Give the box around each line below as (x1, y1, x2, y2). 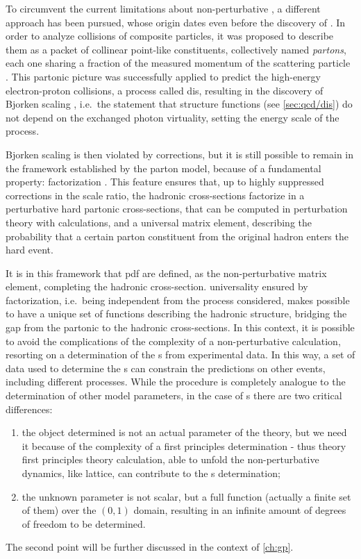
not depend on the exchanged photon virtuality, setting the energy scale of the (6, 110, 339, 124)
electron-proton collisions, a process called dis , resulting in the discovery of (6, 83, 324, 97)
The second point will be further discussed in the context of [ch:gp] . (6, 540, 294, 554)
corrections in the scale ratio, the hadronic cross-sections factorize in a (6, 187, 305, 202)
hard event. (6, 242, 53, 257)
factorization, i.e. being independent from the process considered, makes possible (6, 292, 350, 307)
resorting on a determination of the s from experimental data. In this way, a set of (6, 347, 355, 362)
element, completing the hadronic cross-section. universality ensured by (6, 279, 308, 294)
